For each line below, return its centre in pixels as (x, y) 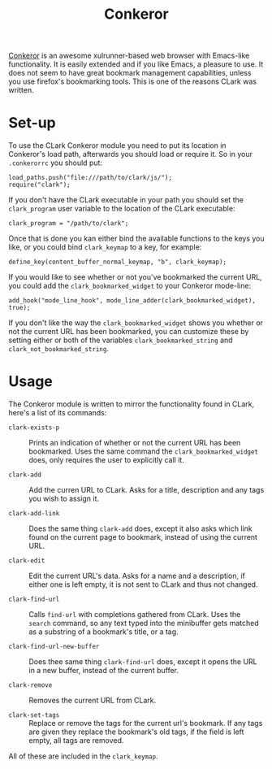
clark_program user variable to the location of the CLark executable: (122, 209)
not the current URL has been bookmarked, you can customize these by (129, 332)
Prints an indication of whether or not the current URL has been (135, 443)
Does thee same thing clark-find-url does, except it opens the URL (143, 662)
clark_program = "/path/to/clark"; (69, 224)
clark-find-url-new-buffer (54, 647)
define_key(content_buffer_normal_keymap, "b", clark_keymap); (118, 262)
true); (19, 308)
